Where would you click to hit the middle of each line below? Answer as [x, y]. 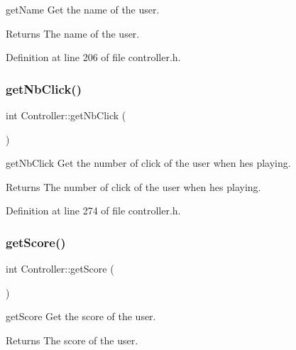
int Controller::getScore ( [60, 269]
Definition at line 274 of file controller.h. [93, 210]
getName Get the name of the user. [83, 9]
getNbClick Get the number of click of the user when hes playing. [148, 163]
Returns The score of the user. [72, 340]
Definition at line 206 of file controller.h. [93, 57]
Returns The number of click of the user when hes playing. [133, 186]
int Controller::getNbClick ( [66, 115]
